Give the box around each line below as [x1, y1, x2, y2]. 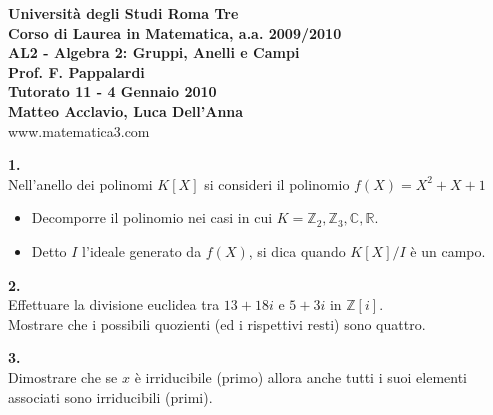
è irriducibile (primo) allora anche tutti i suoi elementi [134, 366, 467, 387]
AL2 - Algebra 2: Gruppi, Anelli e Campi [8, 42, 300, 63]
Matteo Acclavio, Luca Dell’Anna [8, 100, 244, 121]
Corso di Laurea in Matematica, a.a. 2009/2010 [8, 22, 342, 43]
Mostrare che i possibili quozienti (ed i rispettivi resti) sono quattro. [8, 313, 426, 334]
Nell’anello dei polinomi [8, 173, 153, 194]
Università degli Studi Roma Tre [8, 3, 239, 23]
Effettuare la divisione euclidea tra [8, 294, 220, 315]
